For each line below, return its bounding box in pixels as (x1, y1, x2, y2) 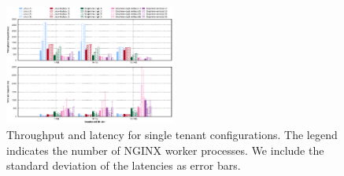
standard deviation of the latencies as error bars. (6, 157, 241, 174)
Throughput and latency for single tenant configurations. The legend (6, 126, 338, 143)
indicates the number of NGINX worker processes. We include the (6, 141, 324, 158)
